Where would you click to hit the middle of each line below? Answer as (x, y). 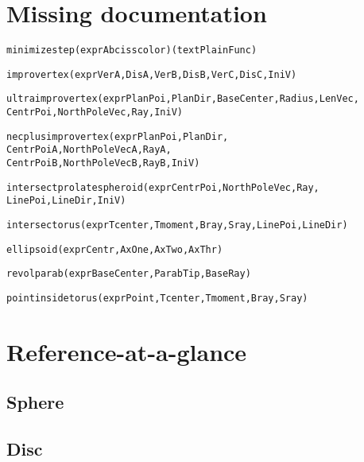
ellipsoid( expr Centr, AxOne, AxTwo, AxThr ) (115, 249)
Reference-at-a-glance (127, 351)
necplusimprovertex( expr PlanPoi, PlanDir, (118, 136)
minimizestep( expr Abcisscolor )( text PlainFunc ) (132, 50)
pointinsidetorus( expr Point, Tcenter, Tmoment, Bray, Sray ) (157, 298)
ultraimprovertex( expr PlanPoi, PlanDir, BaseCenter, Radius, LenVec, (183, 99)
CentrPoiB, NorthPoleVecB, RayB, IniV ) (103, 163)
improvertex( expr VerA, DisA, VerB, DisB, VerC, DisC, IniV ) (152, 74)
